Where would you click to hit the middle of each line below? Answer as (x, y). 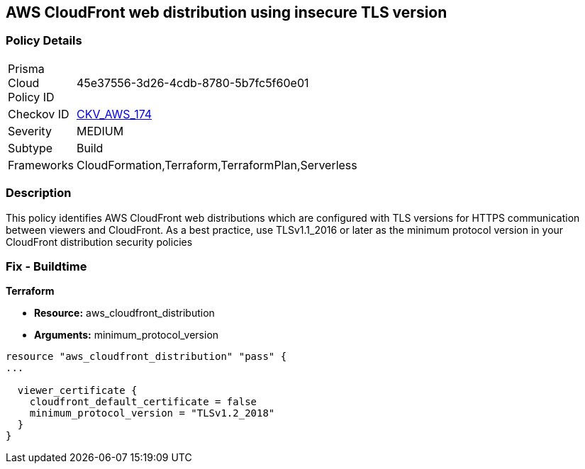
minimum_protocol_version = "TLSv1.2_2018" (152, 413)
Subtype (30, 148)
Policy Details (44, 41)
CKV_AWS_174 (114, 114)
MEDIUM (100, 131)
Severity (30, 131)
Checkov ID (39, 114)
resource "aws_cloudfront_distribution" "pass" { (146, 357)
